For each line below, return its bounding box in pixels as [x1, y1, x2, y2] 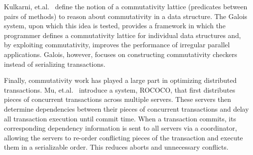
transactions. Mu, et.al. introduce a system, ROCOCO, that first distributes [4, 84, 235, 95]
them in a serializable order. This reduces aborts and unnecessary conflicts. [4, 142, 229, 152]
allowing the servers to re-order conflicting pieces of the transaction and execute [4, 132, 243, 142]
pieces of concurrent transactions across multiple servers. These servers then [4, 94, 231, 104]
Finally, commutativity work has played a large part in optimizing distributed [4, 75, 237, 85]
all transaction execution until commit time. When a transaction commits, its [4, 113, 236, 123]
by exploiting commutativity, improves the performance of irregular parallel [4, 39, 230, 50]
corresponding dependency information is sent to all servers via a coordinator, [4, 123, 237, 133]
